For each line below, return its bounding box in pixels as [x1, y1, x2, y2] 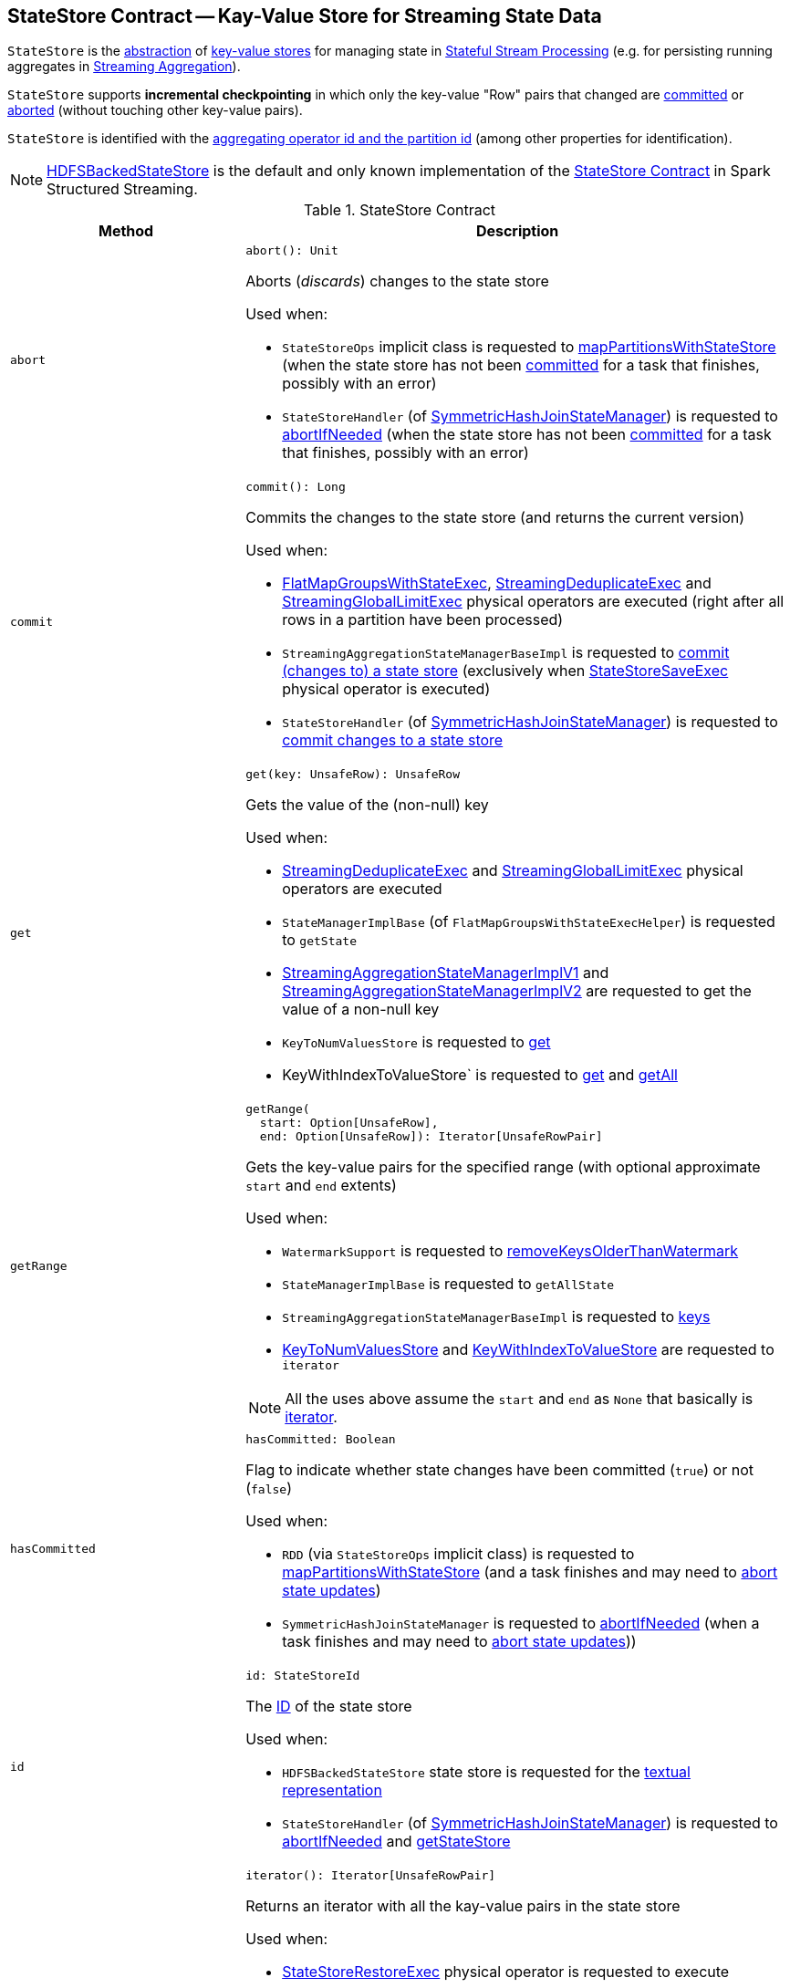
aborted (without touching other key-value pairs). [7, 102, 303, 119]
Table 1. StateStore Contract [303, 201, 496, 220]
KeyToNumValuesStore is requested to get [282, 1033, 551, 1052]
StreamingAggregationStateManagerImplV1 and [282, 963, 609, 983]
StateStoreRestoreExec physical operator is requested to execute [282, 1962, 730, 1982]
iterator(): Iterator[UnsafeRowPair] [245, 1868, 496, 1883]
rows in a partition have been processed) [282, 610, 564, 630]
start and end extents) [245, 1176, 397, 1195]
